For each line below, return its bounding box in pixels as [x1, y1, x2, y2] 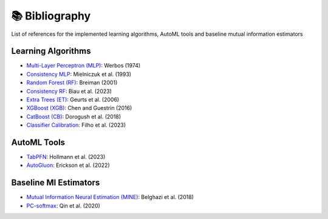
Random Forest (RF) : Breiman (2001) [26, 79, 118, 86]
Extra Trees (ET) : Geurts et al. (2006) [26, 96, 120, 103]
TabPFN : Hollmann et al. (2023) [26, 153, 106, 161]
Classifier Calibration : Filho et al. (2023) [26, 121, 126, 129]
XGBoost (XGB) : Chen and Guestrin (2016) [26, 104, 132, 112]
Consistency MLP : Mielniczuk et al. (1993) [26, 70, 132, 78]
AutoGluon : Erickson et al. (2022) [26, 161, 110, 169]
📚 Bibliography [11, 9, 91, 22]
